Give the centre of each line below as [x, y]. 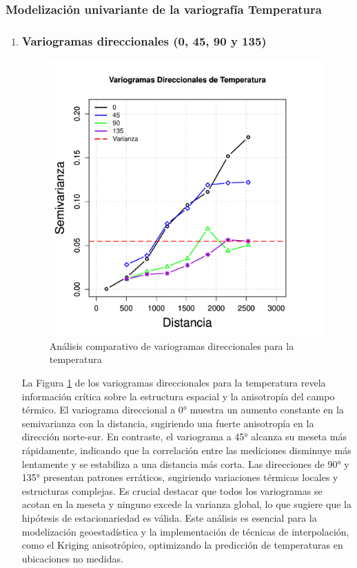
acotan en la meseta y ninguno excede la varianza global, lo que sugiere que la [186, 504]
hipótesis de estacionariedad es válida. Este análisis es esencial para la [169, 517]
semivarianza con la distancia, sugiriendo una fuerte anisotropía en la [168, 423]
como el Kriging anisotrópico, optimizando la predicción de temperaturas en [182, 545]
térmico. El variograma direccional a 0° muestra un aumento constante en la [183, 410]
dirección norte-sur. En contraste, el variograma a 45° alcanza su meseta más [184, 437]
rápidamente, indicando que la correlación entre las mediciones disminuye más [186, 450]
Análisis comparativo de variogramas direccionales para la [172, 345]
